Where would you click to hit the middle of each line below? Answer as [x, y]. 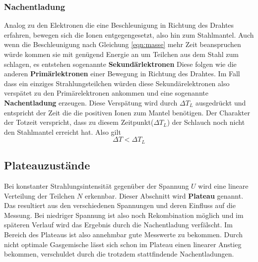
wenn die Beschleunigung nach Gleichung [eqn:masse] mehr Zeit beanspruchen [123, 44]
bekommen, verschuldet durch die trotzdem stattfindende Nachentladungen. [119, 254]
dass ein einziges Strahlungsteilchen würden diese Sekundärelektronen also [117, 83]
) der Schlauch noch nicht [206, 122]
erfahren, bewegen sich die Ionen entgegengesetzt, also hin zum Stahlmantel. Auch [129, 34]
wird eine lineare [223, 186]
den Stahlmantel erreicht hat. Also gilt [63, 131]
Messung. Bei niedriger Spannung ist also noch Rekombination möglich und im [124, 215]
